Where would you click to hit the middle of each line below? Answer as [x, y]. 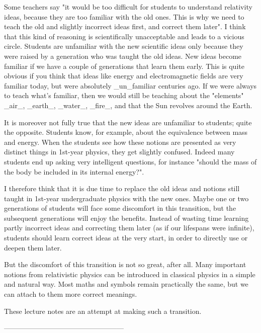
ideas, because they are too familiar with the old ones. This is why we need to [124, 16]
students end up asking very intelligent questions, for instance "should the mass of [130, 161]
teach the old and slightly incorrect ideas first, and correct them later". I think [125, 26]
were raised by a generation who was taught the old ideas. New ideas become [123, 56]
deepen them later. [33, 247]
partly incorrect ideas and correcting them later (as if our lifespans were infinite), [129, 228]
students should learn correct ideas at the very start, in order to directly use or [126, 238]
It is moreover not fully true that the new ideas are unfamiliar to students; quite [128, 122]
